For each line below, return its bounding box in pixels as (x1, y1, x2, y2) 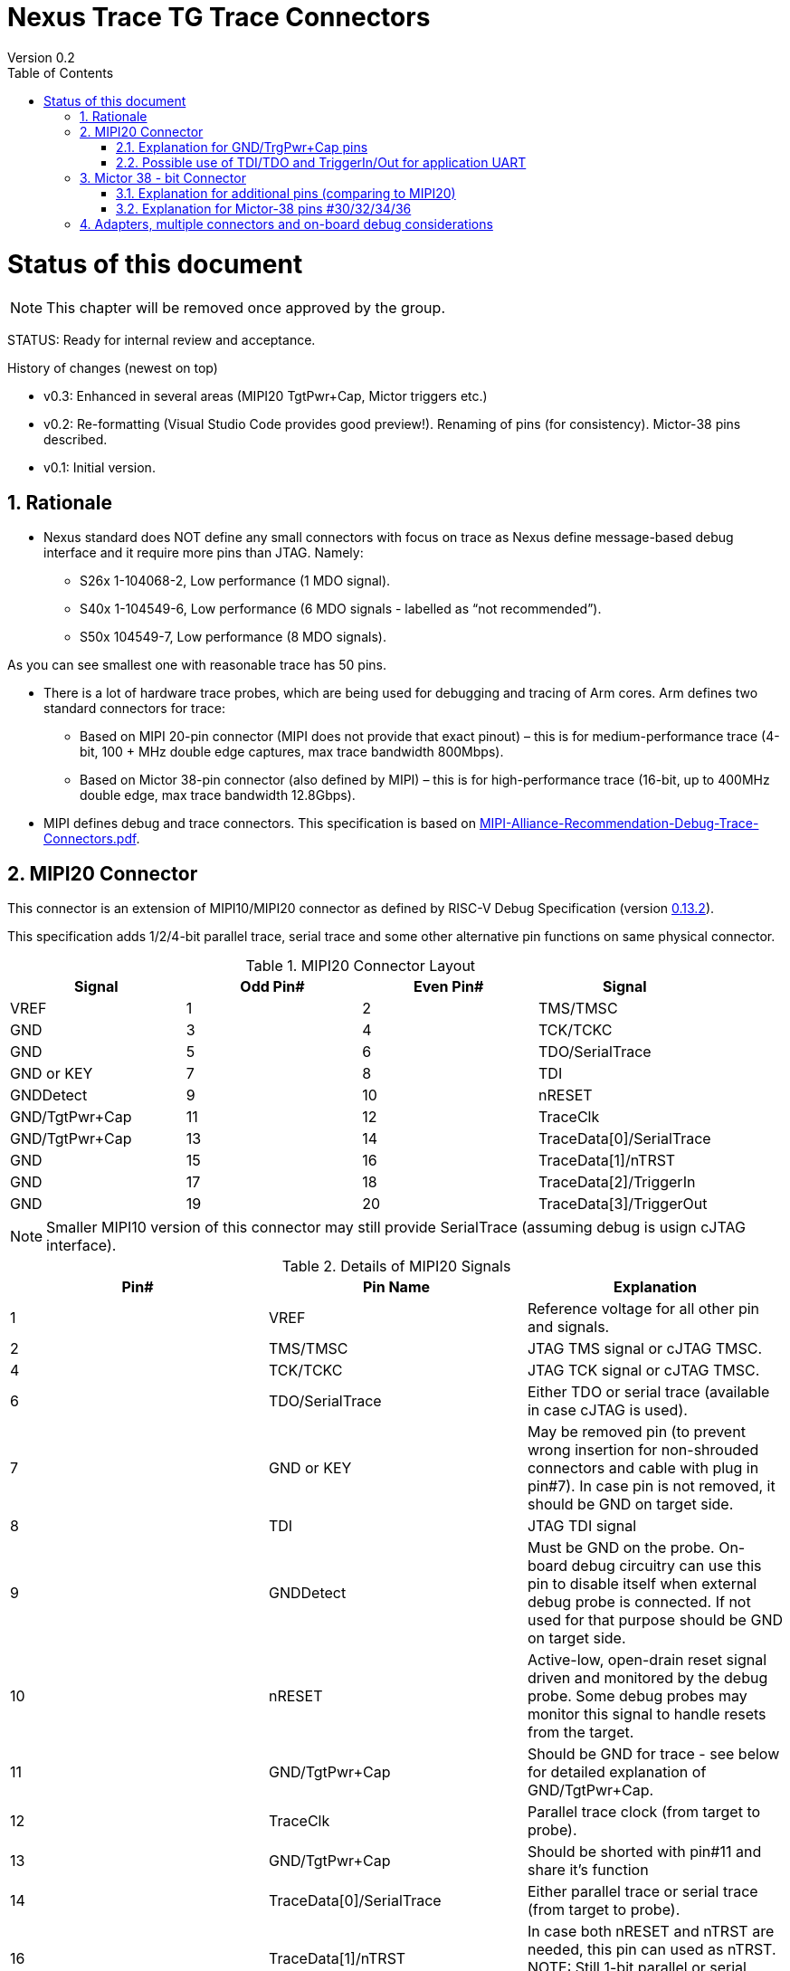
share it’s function (527, 1860, 649, 1879)
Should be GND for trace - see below (527, 1744, 780, 1763)
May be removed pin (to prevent (527, 1422, 746, 1441)
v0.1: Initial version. (43, 460, 156, 476)
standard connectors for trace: (43, 700, 225, 717)
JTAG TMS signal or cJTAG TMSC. (527, 1338, 763, 1357)
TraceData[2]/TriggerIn (538, 1172, 696, 1191)
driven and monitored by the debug (527, 1668, 768, 1687)
